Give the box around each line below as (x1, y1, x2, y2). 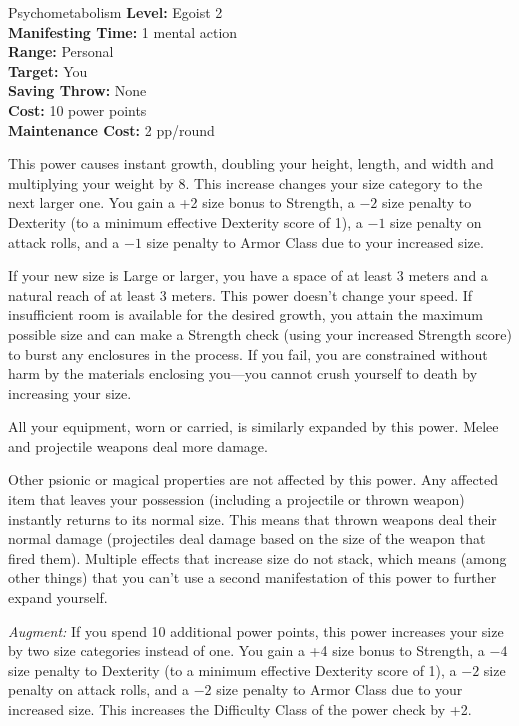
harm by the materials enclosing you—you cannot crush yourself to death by (8, 363, 478, 384)
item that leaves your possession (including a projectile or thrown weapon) (8, 489, 465, 510)
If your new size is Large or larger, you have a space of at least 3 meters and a (8, 265, 488, 286)
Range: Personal (8, 41, 114, 62)
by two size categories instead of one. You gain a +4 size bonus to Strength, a (8, 640, 485, 661)
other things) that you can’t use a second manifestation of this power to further (8, 567, 497, 588)
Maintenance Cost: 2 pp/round (8, 119, 215, 140)
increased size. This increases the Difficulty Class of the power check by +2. (8, 699, 472, 719)
